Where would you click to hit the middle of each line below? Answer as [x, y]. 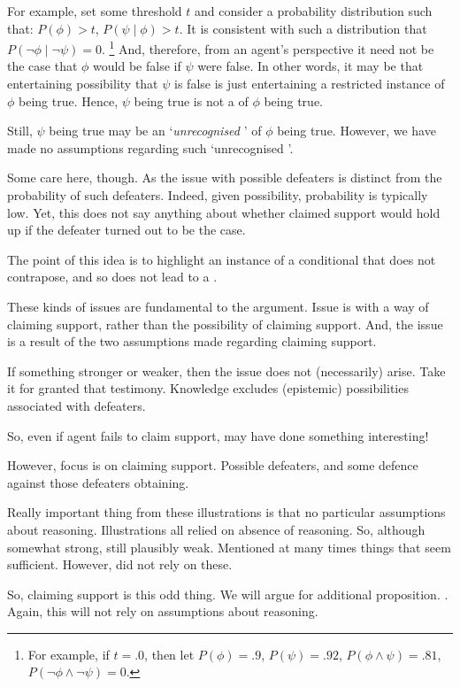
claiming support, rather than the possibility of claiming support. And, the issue [225, 324]
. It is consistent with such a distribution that [303, 28]
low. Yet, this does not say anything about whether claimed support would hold [224, 212]
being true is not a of [191, 100]
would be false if [137, 66]
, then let [169, 654]
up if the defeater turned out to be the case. [126, 230]
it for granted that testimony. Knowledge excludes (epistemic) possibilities [208, 388]
